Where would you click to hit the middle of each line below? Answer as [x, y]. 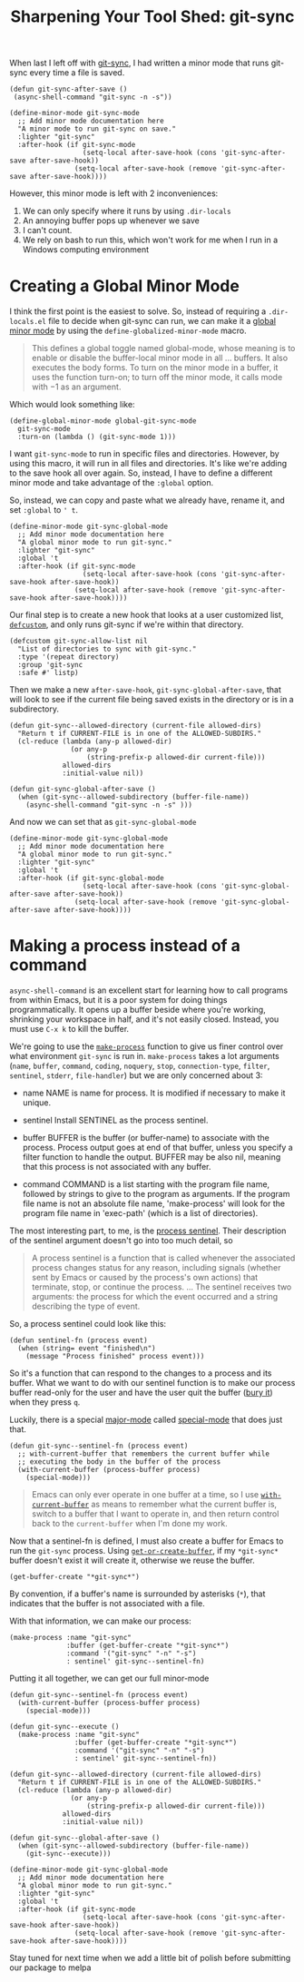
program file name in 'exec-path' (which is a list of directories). [140, 1213]
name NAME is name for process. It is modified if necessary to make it [154, 1093]
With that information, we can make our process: [101, 1621]
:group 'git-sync [50, 665]
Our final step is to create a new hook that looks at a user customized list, [147, 615]
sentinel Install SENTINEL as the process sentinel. [115, 1120]
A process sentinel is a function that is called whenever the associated [163, 1258]
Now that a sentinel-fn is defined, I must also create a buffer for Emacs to [147, 1541]
